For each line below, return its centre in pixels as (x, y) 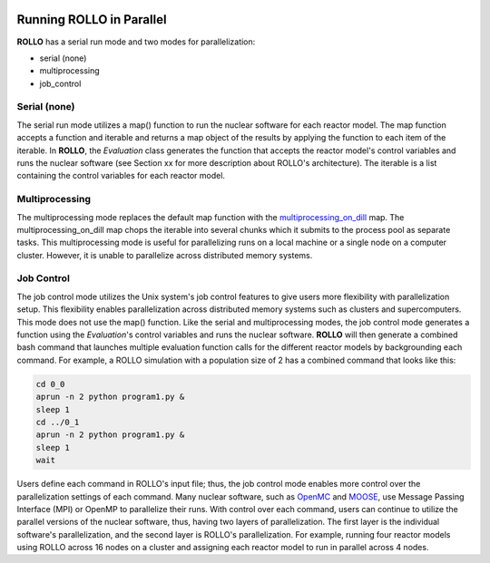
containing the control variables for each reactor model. (121, 176)
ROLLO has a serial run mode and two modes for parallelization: (136, 42)
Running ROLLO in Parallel (92, 19)
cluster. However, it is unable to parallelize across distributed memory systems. (165, 255)
